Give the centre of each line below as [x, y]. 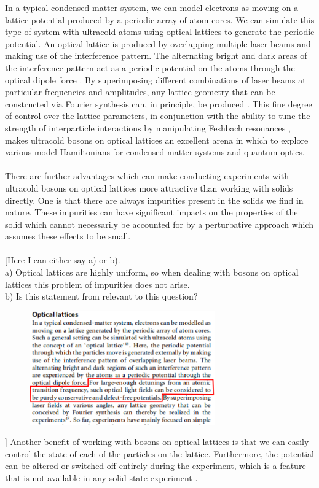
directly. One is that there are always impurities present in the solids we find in [154, 200]
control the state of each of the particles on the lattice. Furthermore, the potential [159, 453]
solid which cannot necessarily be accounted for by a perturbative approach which [159, 224]
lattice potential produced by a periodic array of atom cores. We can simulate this [160, 19]
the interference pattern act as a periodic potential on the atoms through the [150, 67]
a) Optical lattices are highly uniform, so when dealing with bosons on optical [152, 272]
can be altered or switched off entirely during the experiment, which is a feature [156, 466]
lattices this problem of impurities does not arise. [97, 284]
